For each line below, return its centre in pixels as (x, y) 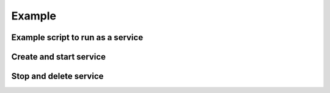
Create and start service (59, 57)
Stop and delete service (57, 76)
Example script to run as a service (77, 37)
